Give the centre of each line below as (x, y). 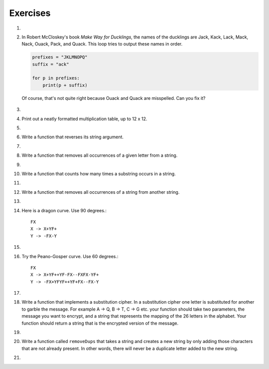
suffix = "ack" (51, 64)
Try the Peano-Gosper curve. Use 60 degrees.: (70, 256)
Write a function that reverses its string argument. (73, 137)
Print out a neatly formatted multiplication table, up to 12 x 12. (84, 119)
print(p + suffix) (65, 85)
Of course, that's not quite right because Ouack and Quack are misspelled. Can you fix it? (114, 98)
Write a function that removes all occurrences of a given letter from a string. (100, 155)
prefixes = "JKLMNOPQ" (60, 57)
